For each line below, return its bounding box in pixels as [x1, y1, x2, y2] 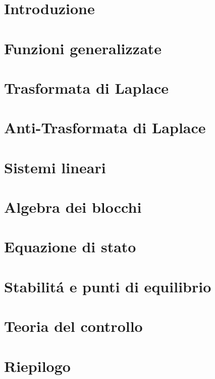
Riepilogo [4, 355, 71, 376]
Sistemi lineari [4, 157, 106, 177]
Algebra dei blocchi [4, 197, 142, 217]
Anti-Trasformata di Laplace [4, 117, 206, 138]
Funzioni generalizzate [4, 37, 162, 58]
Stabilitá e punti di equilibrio [4, 276, 211, 296]
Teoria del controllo [4, 316, 143, 336]
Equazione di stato [4, 236, 136, 257]
